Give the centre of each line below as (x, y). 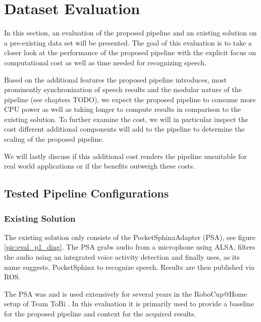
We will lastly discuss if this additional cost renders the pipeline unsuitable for (125, 156)
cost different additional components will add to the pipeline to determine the (124, 129)
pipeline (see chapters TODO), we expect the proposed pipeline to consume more (130, 99)
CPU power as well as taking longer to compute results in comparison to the (122, 109)
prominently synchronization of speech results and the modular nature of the (123, 89)
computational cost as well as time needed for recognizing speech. (105, 62)
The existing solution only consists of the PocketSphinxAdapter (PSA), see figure (130, 237)
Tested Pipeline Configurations (87, 193)
